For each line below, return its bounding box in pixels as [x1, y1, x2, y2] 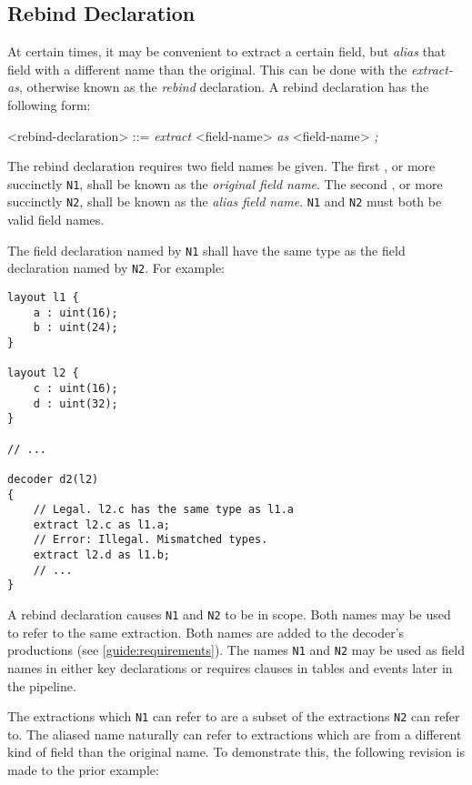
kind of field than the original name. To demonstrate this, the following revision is [7, 742, 465, 761]
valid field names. [7, 210, 105, 229]
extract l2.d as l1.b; [33, 548, 170, 562]
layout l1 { [7, 290, 79, 304]
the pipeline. [7, 676, 76, 695]
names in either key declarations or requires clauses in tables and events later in [7, 659, 453, 678]
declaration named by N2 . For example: [7, 258, 226, 277]
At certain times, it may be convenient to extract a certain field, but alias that [7, 42, 447, 61]
